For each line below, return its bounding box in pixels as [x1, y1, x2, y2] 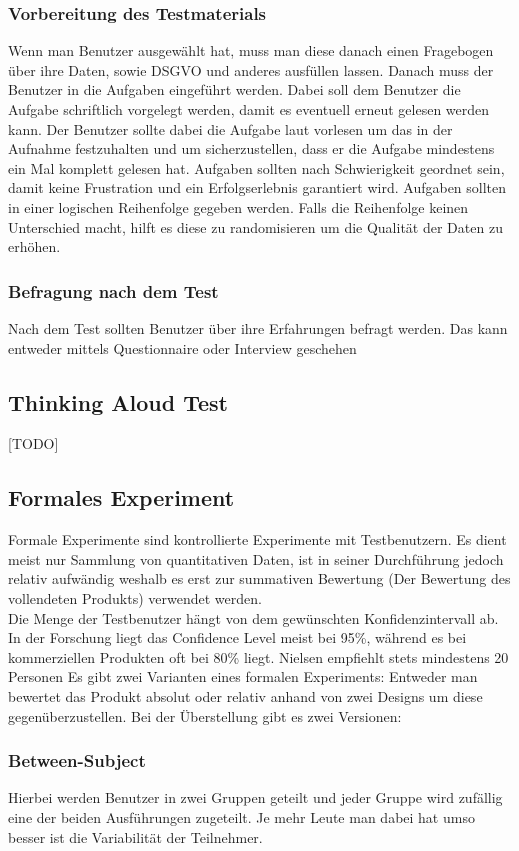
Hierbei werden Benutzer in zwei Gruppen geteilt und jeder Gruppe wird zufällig [8, 787, 503, 808]
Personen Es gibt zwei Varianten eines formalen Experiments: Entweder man [8, 666, 478, 687]
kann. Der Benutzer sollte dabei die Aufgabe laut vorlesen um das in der [8, 118, 453, 139]
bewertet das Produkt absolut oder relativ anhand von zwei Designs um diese [8, 685, 483, 706]
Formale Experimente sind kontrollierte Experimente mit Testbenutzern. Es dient [8, 529, 507, 550]
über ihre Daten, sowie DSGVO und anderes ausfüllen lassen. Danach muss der [8, 59, 494, 80]
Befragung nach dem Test [8, 278, 219, 303]
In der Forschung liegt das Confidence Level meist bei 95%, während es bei [8, 627, 467, 648]
